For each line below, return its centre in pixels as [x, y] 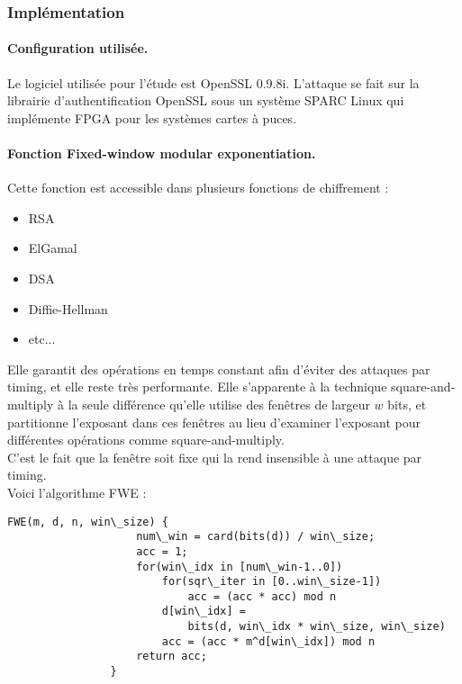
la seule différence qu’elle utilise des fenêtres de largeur [219, 404]
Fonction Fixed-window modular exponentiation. [162, 153]
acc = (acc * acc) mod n [262, 596]
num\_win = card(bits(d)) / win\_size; [256, 537]
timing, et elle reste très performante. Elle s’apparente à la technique [197, 387]
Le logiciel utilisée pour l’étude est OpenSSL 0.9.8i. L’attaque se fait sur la [213, 82]
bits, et [407, 404]
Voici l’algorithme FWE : [77, 492]
